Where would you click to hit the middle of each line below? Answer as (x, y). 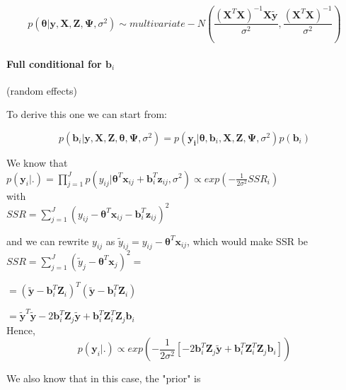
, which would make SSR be (248, 241)
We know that (37, 162)
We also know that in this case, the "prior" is (104, 378)
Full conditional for (54, 63)
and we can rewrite (48, 241)
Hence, (21, 330)
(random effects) (42, 90)
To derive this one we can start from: (87, 114)
